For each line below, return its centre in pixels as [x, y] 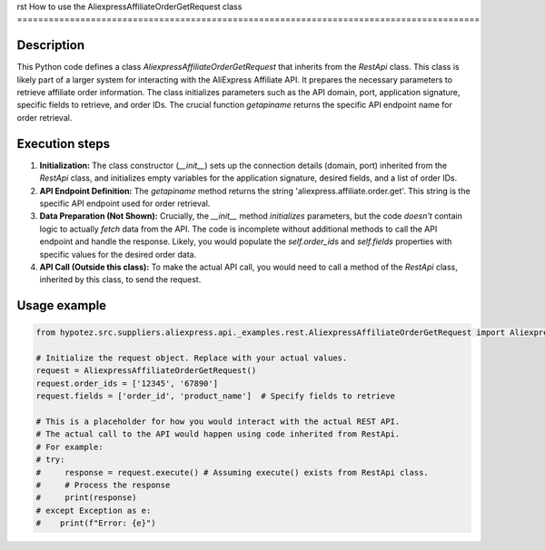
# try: [50, 460]
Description [51, 45]
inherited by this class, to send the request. [120, 280]
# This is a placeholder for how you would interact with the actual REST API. [218, 422]
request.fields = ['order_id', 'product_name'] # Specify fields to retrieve [215, 396]
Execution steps [64, 144]
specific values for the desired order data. [118, 254]
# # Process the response [103, 485]
